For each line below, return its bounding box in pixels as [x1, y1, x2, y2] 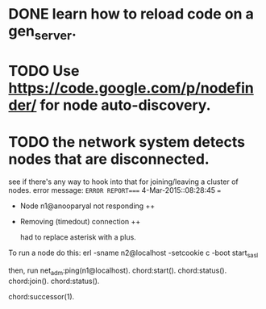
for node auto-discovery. [39, 96, 211, 114]
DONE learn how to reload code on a [8, 5, 254, 23]
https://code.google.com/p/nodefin [8, 78, 254, 97]
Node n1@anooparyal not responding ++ [19, 201, 156, 211]
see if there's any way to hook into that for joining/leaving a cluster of [8, 177, 239, 186]
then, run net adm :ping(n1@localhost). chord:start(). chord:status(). [8, 265, 227, 277]
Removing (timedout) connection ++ [19, 216, 141, 226]
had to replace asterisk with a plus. [19, 232, 137, 242]
